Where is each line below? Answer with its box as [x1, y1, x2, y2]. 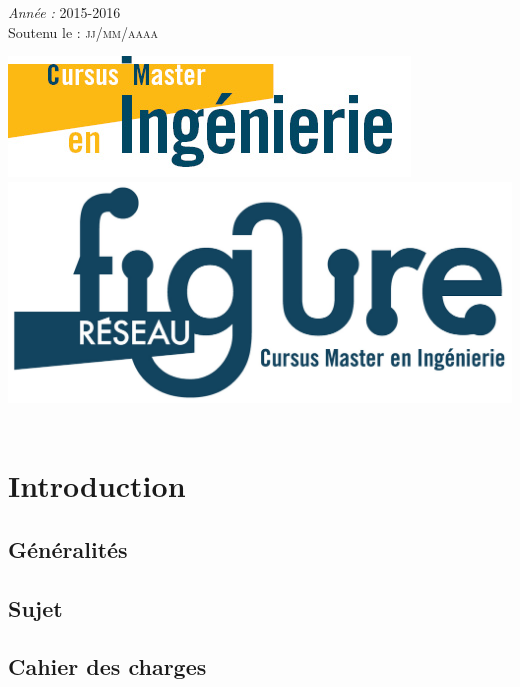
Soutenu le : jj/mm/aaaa [8, 21, 159, 42]
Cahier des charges [8, 651, 207, 682]
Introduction [8, 465, 186, 506]
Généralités [8, 533, 128, 564]
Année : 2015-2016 [8, 2, 121, 22]
